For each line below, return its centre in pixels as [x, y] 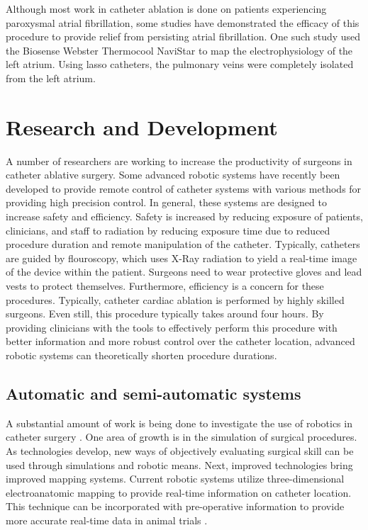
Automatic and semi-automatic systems [154, 393]
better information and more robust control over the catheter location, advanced [180, 341]
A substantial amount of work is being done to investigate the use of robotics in [179, 423]
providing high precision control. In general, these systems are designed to [166, 202]
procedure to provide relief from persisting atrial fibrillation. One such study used [183, 36]
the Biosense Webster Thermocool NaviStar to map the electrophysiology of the [179, 50]
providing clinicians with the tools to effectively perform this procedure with [172, 327]
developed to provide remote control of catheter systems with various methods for [184, 188]
